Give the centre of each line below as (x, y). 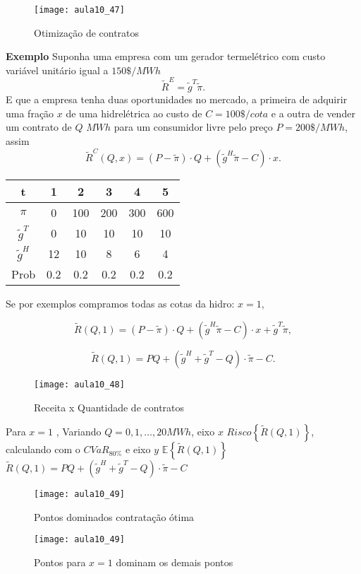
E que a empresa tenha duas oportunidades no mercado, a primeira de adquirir (177, 99)
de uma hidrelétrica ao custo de (134, 113)
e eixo (138, 449)
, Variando (79, 432)
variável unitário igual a (57, 70)
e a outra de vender (313, 113)
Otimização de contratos (87, 32)
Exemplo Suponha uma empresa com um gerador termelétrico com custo (166, 56)
